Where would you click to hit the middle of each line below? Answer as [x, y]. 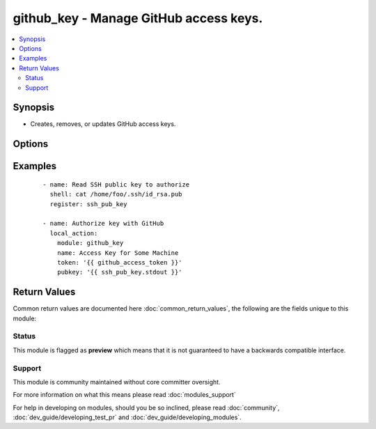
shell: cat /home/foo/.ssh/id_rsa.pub [116, 194]
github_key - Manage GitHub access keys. [138, 18]
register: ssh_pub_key [88, 204]
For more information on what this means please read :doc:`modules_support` [124, 395]
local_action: [74, 233]
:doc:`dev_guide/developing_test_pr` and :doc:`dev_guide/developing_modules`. [127, 417]
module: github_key [90, 243]
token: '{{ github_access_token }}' [119, 262]
